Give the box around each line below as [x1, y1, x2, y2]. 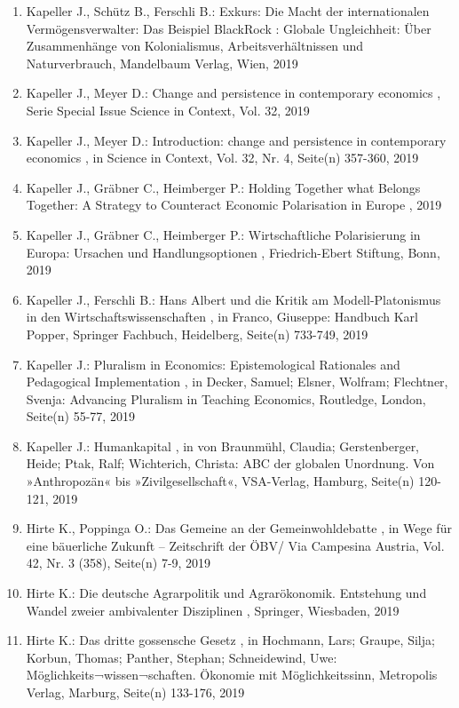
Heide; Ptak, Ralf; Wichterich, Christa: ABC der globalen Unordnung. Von [26, 454, 435, 473]
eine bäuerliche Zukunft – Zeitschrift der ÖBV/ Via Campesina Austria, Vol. [26, 536, 445, 554]
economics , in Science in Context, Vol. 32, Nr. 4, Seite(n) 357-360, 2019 [26, 148, 419, 167]
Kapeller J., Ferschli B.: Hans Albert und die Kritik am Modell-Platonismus [26, 290, 441, 308]
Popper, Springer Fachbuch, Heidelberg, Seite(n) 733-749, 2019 [26, 324, 368, 343]
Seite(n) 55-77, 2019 [26, 407, 135, 426]
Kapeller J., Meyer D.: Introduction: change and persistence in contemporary [26, 131, 447, 149]
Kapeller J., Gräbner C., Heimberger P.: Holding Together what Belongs [26, 178, 421, 196]
